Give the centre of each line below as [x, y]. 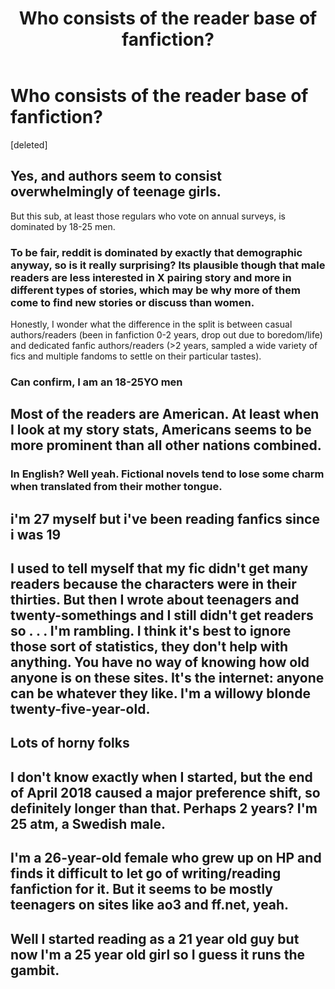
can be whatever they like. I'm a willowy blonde [160, 693]
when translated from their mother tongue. [116, 487]
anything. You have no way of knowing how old [160, 662]
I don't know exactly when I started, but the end [161, 777]
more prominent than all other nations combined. [166, 445]
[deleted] [29, 144]
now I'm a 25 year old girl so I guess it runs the [157, 954]
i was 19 [36, 534]
